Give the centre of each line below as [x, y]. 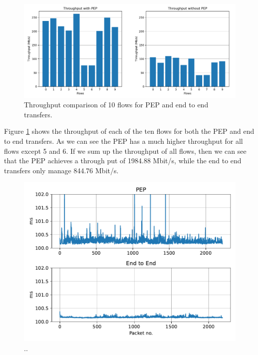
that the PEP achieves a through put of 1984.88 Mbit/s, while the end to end [123, 161]
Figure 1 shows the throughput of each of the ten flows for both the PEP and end [129, 131]
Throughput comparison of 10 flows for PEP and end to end [116, 105]
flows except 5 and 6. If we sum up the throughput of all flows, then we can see [125, 151]
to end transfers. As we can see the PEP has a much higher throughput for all [124, 141]
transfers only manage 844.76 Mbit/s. [61, 170]
